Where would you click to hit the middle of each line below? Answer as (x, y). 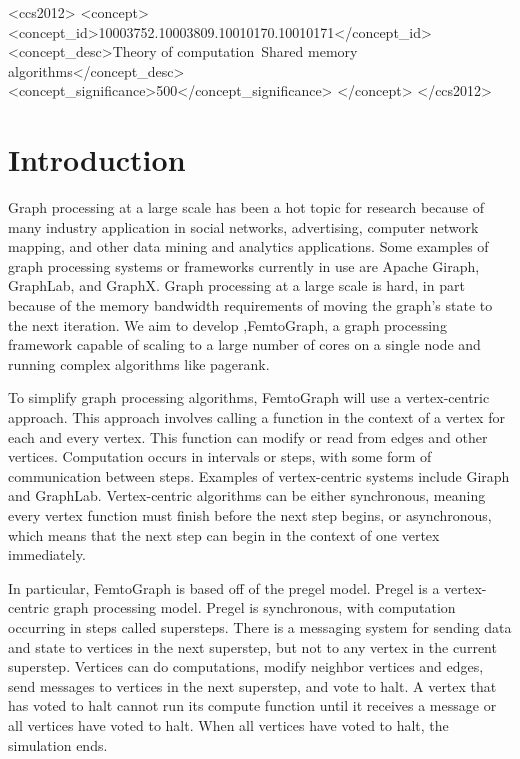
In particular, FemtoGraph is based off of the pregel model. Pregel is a (224, 587)
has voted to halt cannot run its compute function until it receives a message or (252, 705)
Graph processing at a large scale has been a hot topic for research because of (246, 207)
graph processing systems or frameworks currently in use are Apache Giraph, (244, 265)
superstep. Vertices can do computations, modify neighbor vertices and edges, (246, 666)
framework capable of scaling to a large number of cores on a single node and (244, 344)
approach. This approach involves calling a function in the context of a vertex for (256, 417)
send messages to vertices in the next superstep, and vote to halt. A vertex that (252, 685)
